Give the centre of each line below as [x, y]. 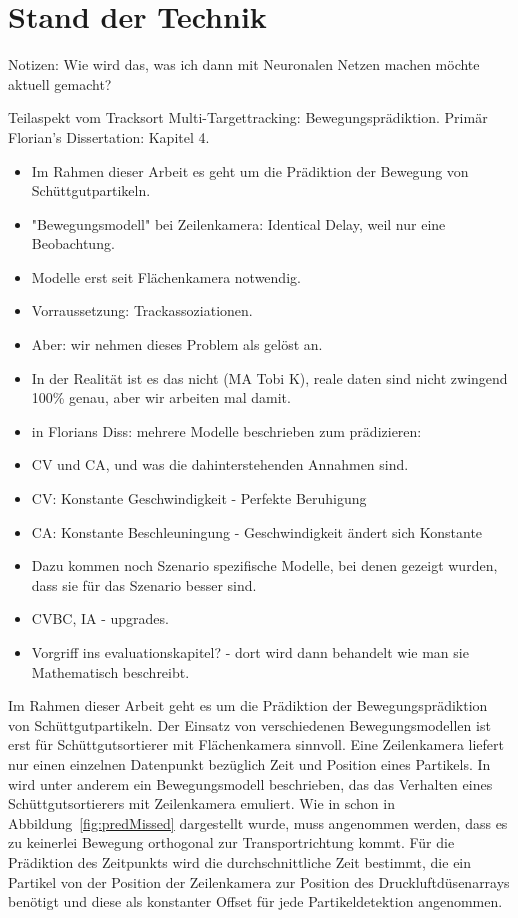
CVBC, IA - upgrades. [100, 618]
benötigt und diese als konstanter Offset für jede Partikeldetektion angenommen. [255, 901]
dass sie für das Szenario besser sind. [144, 584]
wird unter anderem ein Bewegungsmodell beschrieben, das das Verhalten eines [250, 783]
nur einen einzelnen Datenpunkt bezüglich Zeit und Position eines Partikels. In [249, 763]
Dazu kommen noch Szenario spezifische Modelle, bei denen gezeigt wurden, [264, 565]
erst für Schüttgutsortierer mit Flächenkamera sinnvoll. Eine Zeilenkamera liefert [256, 744]
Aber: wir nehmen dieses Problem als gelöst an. [177, 344]
